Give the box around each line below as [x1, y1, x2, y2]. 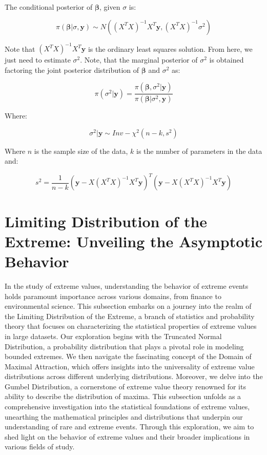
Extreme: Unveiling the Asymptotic [5, 230, 263, 251]
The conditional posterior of [5, 2, 93, 12]
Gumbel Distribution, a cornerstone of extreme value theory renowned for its [5, 381, 246, 391]
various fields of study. [5, 441, 75, 452]
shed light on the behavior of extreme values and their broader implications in [5, 431, 250, 442]
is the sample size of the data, [34, 145, 128, 156]
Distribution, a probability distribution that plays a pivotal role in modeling [5, 341, 244, 351]
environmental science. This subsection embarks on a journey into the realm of [5, 301, 252, 311]
